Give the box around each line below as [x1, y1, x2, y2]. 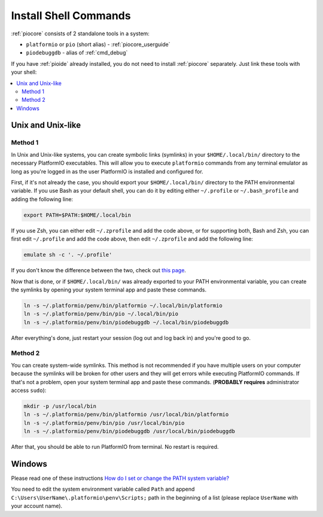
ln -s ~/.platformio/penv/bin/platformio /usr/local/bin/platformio [23, 411, 229, 418]
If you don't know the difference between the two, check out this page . [11, 267, 187, 274]
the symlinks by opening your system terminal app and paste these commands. [11, 286, 207, 293]
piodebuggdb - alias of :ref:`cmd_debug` [26, 49, 128, 56]
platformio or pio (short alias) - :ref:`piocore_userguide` [26, 41, 170, 48]
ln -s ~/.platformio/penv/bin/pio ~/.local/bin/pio [23, 311, 179, 317]
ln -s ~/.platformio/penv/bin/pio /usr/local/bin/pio [23, 419, 185, 426]
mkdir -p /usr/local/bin [23, 403, 97, 409]
